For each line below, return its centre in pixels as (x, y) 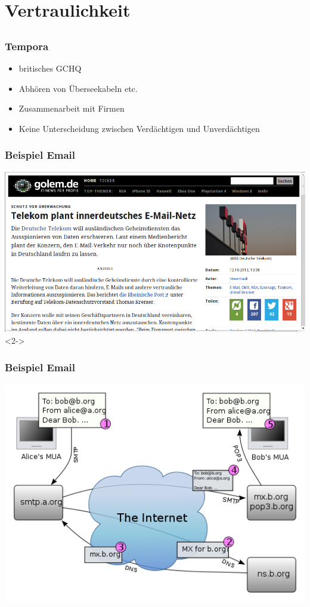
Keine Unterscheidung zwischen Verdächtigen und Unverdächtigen (139, 128)
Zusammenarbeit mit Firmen (72, 108)
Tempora (27, 46)
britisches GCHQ (50, 68)
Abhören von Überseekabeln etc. (78, 88)
